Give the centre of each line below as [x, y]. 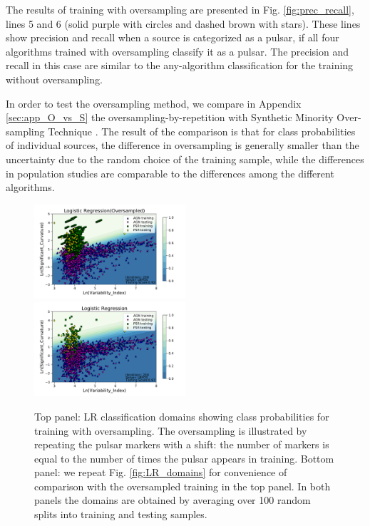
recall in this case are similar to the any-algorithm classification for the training [180, 65]
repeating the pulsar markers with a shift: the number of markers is [182, 444]
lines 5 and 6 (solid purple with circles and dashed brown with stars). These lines [183, 23]
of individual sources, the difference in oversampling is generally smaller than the [183, 145]
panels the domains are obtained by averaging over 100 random [173, 500]
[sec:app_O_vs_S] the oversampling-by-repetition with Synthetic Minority [170, 117]
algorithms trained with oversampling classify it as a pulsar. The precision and [178, 51]
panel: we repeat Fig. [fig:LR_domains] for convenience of [161, 472]
